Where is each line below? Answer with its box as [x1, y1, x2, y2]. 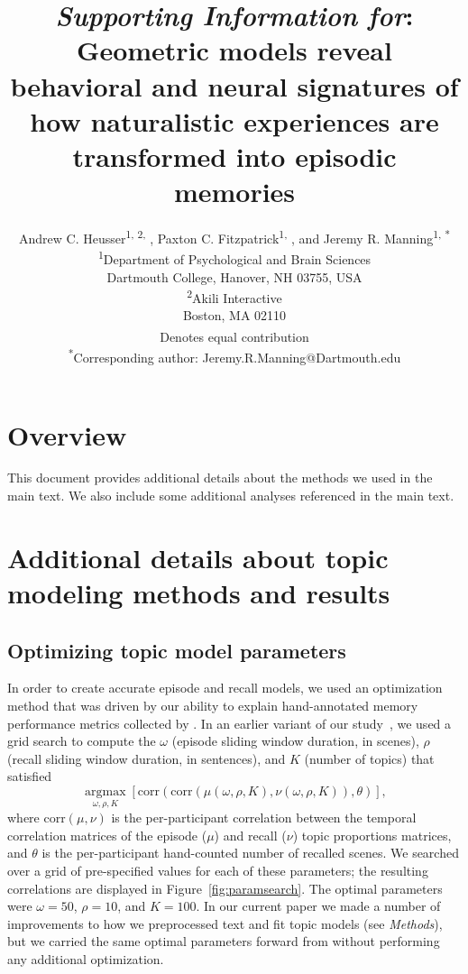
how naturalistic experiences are [30, 102, 439, 139]
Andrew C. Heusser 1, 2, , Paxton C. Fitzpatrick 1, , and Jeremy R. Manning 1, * [19, 226, 450, 247]
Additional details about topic [7, 538, 389, 575]
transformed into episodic [72, 137, 397, 174]
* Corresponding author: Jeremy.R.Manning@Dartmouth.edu [68, 345, 401, 366]
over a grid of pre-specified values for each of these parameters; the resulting [7, 860, 428, 879]
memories [173, 173, 296, 210]
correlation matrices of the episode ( [7, 825, 207, 844]
